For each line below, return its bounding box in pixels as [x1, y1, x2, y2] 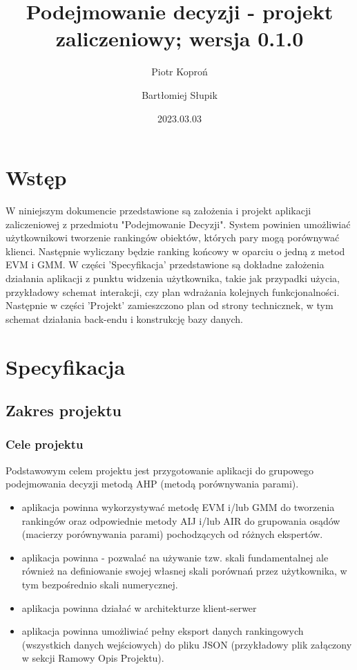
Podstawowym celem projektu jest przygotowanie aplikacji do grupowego [6, 463, 314, 477]
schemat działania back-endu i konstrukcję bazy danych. [6, 311, 244, 326]
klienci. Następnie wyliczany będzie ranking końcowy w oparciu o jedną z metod [6, 243, 345, 258]
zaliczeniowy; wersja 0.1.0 [55, 24, 304, 53]
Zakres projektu [6, 400, 122, 421]
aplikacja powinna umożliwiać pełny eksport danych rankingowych [21, 624, 304, 638]
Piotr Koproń [151, 64, 208, 79]
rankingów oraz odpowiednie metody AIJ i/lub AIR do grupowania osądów [21, 513, 340, 528]
